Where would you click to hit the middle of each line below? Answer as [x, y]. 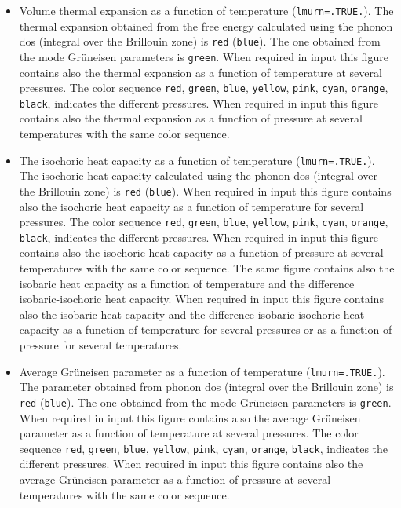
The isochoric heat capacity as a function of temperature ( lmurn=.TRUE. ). [197, 160]
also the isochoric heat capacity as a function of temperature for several [191, 206]
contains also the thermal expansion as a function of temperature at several [200, 72]
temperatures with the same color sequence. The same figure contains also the [207, 268]
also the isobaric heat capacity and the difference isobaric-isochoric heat [192, 314]
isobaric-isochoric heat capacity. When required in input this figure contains [201, 299]
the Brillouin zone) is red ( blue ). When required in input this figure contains [205, 190]
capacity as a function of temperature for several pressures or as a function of [206, 329]
